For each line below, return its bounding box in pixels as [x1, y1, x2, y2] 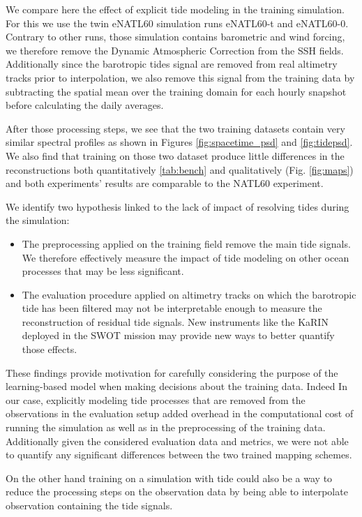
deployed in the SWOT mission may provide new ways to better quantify [22, 328, 335, 343]
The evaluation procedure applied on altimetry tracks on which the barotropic [22, 287, 356, 301]
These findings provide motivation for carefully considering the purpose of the [6, 365, 338, 380]
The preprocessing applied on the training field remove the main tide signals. [22, 236, 351, 250]
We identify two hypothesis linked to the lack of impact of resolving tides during [6, 199, 349, 213]
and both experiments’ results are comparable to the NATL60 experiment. [6, 176, 324, 190]
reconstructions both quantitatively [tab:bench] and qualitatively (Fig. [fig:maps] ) [6, 162, 354, 177]
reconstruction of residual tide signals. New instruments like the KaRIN [22, 314, 329, 329]
